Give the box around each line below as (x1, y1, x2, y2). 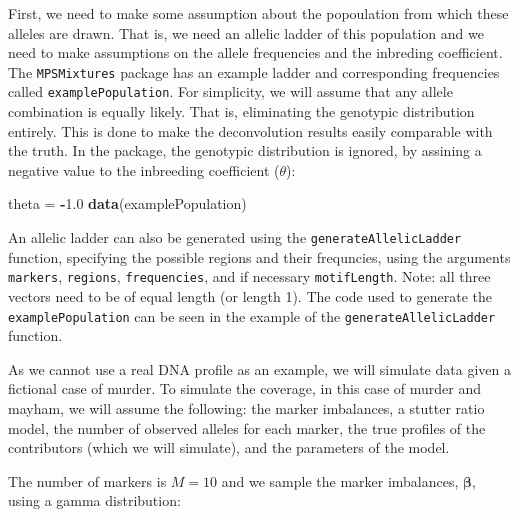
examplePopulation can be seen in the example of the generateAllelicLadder (8, 305, 496, 326)
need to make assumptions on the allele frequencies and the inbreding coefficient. (8, 42, 503, 63)
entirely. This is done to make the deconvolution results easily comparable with (8, 120, 493, 141)
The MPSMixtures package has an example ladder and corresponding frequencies (8, 61, 500, 82)
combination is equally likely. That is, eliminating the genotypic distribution (8, 101, 475, 122)
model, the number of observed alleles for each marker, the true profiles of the (8, 417, 486, 438)
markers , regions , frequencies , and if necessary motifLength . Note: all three (8, 266, 491, 287)
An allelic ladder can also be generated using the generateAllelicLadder (8, 227, 462, 248)
